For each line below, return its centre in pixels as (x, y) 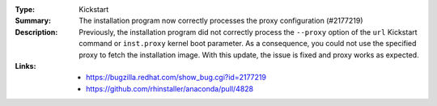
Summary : (33, 21)
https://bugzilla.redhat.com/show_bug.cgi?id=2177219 (176, 78)
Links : (25, 66)
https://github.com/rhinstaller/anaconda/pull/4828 (170, 88)
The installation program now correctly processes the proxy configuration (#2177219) (221, 21)
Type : (25, 9)
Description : (36, 32)
